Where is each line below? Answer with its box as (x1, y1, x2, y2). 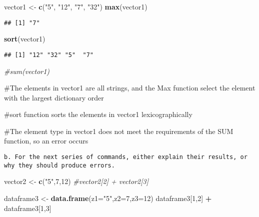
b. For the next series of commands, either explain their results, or (4, 153, 247, 161)
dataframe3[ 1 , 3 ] (4, 202, 51, 213)
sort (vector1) (4, 33, 45, 44)
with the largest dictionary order (4, 92, 104, 102)
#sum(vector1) (4, 65, 50, 76)
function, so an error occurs (4, 135, 88, 146)
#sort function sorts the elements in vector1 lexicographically (4, 109, 192, 119)
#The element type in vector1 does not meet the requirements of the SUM (4, 125, 233, 136)
